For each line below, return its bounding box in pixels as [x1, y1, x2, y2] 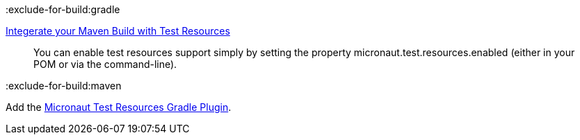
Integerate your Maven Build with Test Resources [6, 25, 230, 37]
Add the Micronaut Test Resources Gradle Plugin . [6, 101, 232, 113]
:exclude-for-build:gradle [6, 3, 120, 15]
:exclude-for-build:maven [6, 80, 122, 91]
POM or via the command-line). [33, 58, 177, 70]
